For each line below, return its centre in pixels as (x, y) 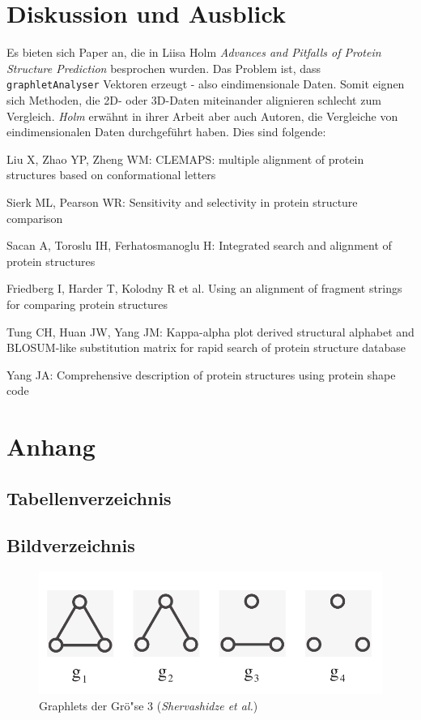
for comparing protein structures (87, 304)
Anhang (51, 446)
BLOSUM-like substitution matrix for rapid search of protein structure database (206, 347)
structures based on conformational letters (111, 175)
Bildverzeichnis (71, 545)
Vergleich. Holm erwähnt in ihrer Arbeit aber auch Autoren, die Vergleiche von (202, 116)
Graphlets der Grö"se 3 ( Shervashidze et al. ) (149, 705)
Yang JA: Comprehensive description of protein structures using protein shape (201, 374)
